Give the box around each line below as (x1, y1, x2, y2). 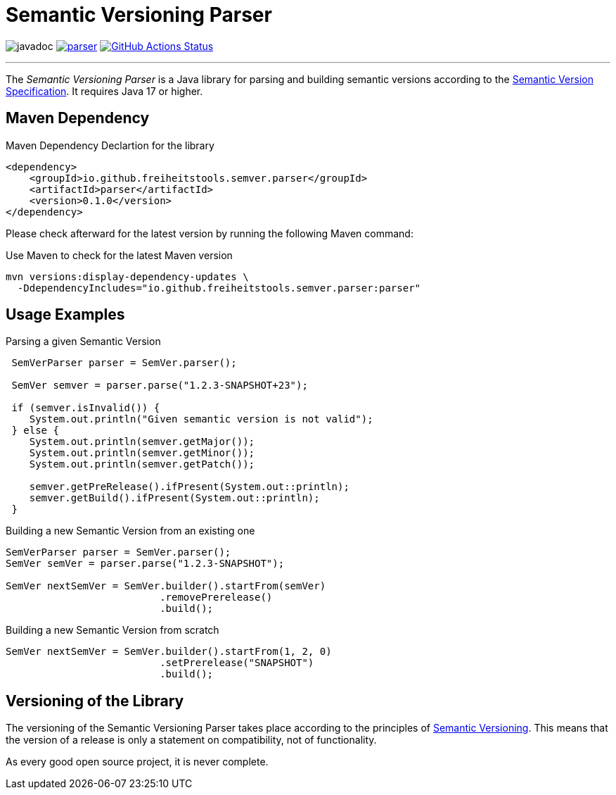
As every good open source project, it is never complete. (6, 756, 269, 768)
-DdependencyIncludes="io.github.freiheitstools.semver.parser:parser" (17, 282, 421, 294)
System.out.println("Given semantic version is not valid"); (29, 413, 373, 425)
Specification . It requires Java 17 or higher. (6, 84, 203, 97)
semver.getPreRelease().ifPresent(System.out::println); (29, 481, 349, 493)
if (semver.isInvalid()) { (11, 402, 160, 414)
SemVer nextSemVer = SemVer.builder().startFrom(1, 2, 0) (6, 646, 332, 658)
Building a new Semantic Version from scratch (6, 624, 219, 637)
